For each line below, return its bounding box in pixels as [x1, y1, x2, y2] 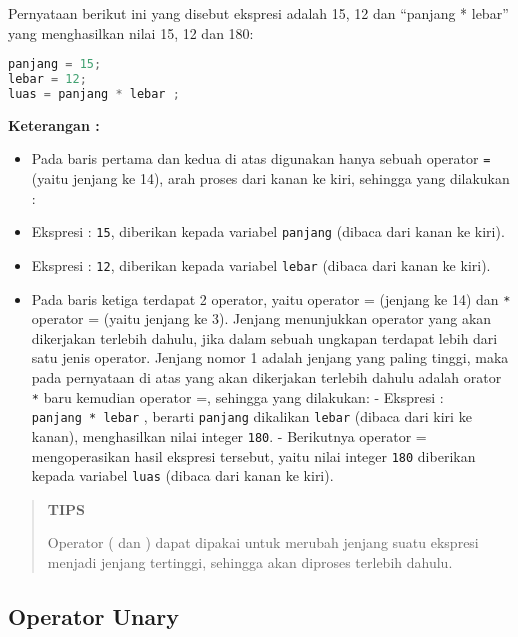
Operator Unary [8, 601, 179, 632]
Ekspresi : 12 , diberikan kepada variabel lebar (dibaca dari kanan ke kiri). [31, 254, 491, 275]
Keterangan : [8, 114, 100, 135]
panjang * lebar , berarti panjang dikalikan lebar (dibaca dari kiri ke [31, 406, 472, 427]
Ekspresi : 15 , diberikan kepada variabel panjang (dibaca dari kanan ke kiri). [31, 221, 505, 242]
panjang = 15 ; [8, 57, 102, 72]
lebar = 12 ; [8, 72, 87, 87]
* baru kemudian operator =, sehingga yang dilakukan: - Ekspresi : [31, 386, 444, 407]
